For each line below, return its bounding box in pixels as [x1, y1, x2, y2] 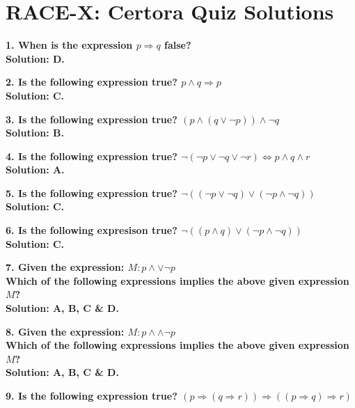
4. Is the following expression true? [6, 148, 177, 163]
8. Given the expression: [6, 324, 125, 338]
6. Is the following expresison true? [6, 223, 177, 237]
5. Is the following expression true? [6, 185, 177, 200]
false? [164, 38, 191, 52]
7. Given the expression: [6, 260, 125, 274]
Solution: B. [6, 125, 64, 140]
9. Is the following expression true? [6, 389, 177, 402]
